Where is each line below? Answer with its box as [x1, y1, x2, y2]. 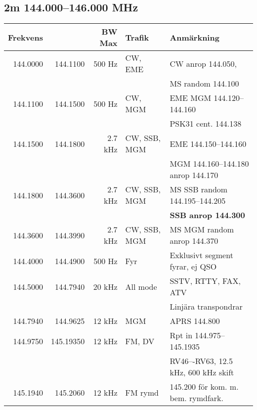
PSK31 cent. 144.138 [170, 118, 242, 130]
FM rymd [125, 386, 159, 398]
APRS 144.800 [170, 315, 220, 327]
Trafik [125, 31, 149, 43]
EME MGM [170, 92, 212, 104]
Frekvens [8, 31, 43, 43]
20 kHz [93, 280, 118, 292]
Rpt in [170, 329, 193, 341]
